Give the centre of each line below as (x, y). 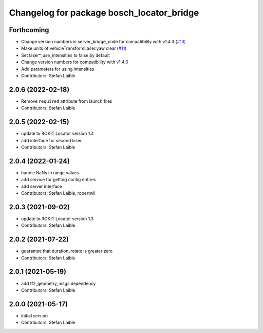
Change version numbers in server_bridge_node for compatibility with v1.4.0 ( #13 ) (103, 42)
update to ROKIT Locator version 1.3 (57, 219)
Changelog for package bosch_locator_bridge (104, 13)
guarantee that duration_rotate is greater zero (67, 251)
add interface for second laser (52, 140)
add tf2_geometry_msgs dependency (58, 283)
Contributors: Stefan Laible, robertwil (58, 193)
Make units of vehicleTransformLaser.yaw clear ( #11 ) (74, 48)
